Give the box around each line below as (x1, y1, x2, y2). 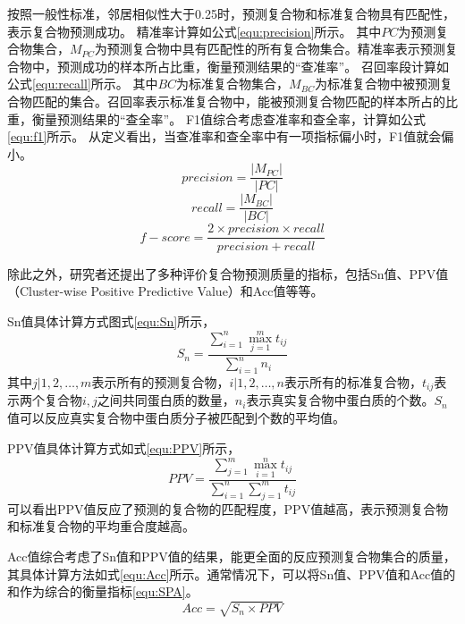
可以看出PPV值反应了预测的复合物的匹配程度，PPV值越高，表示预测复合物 (7, 499, 449, 518)
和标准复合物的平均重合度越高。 (7, 517, 195, 535)
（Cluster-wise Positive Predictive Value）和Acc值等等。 (7, 282, 324, 300)
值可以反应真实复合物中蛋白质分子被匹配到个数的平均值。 (7, 408, 345, 426)
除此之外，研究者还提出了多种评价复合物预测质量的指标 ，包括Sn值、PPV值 (7, 264, 449, 282)
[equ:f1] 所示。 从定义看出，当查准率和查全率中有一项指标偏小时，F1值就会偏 (7, 127, 454, 146)
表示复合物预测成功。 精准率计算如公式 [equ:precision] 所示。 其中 (7, 21, 382, 40)
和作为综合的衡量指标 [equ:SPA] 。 (7, 582, 199, 601)
